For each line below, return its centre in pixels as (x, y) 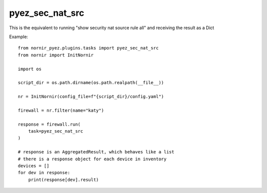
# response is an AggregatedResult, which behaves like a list (96, 152)
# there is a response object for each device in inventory (92, 159)
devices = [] (34, 166)
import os (30, 69)
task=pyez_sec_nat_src (56, 131)
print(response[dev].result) (63, 180)
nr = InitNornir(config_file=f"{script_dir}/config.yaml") (91, 97)
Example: (19, 37)
